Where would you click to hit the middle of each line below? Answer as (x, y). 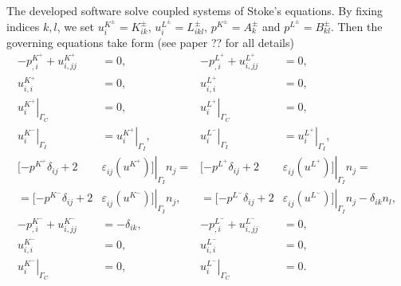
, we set (76, 26)
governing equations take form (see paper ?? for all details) (150, 42)
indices (23, 26)
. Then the (356, 26)
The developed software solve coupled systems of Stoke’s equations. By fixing (195, 10)
